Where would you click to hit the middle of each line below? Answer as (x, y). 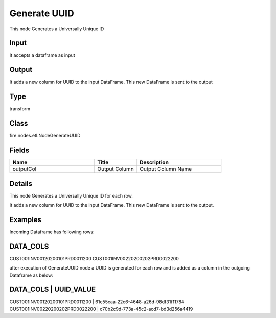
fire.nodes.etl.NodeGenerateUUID (45, 136)
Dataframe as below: (31, 275)
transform (20, 109)
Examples (26, 219)
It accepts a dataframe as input (42, 55)
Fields (19, 150)
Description (154, 162)
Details (21, 184)
